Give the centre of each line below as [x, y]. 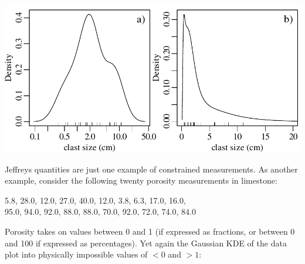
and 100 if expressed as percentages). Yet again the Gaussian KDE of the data [146, 243]
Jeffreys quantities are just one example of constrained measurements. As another [151, 169]
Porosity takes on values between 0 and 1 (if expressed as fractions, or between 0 [150, 231]
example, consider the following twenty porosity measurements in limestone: [141, 180]
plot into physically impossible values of [76, 254]
